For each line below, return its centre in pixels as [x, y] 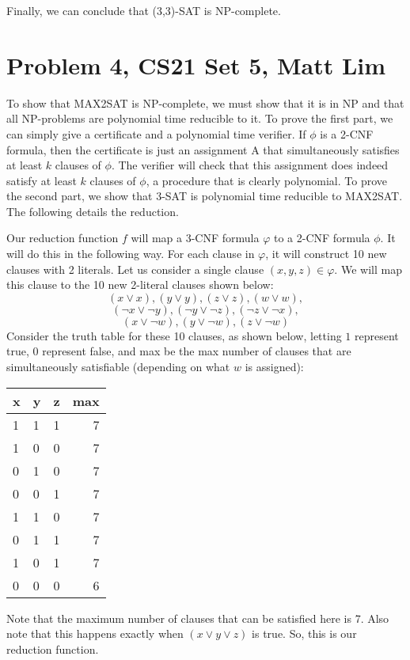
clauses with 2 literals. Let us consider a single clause [135, 269]
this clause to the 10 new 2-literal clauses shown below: [140, 284]
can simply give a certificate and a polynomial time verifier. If [156, 133]
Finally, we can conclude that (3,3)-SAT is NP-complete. [144, 10]
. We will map [368, 269]
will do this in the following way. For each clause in [131, 254]
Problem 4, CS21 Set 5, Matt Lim [196, 64]
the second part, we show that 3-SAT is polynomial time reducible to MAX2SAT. [205, 196]
